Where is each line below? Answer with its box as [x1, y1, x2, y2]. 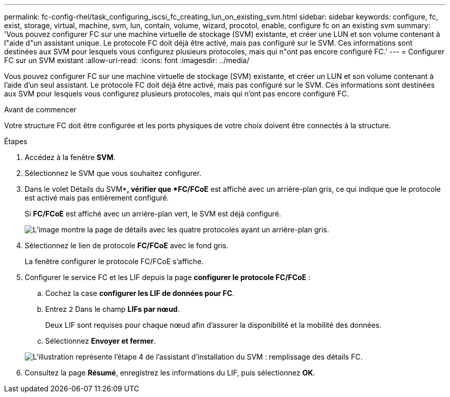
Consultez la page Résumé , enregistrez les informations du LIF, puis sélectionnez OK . [25, 368, 315, 377]
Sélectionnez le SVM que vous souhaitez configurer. [25, 169, 201, 177]
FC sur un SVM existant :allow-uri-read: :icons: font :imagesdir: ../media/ [4, 56, 250, 65]
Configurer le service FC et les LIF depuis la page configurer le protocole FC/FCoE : [25, 273, 311, 282]
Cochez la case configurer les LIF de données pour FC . [45, 289, 235, 297]
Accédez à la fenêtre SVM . [25, 153, 116, 162]
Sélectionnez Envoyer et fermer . [45, 336, 156, 345]
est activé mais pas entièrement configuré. [25, 193, 169, 202]
